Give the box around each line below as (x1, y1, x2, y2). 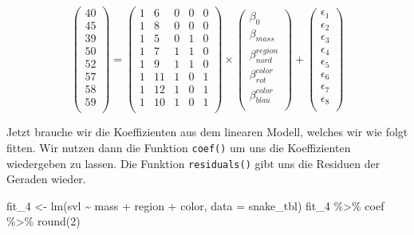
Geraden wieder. (6, 170, 86, 187)
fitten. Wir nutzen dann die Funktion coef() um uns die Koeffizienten (6, 139, 351, 155)
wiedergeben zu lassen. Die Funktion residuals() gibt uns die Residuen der (6, 155, 380, 171)
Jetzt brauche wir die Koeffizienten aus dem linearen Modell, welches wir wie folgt (6, 123, 408, 140)
